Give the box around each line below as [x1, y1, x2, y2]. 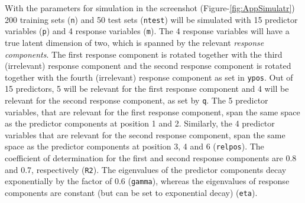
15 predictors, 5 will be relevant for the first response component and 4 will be [5, 82, 289, 95]
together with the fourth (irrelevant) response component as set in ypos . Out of [5, 71, 293, 83]
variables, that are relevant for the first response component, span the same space [5, 105, 300, 118]
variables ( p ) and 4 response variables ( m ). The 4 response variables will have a [5, 25, 290, 37]
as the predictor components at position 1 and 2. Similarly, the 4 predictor [5, 117, 275, 129]
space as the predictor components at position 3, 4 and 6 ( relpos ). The [5, 140, 264, 152]
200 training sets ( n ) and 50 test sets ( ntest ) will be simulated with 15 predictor [5, 13, 298, 25]
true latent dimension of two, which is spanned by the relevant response [5, 36, 264, 48]
